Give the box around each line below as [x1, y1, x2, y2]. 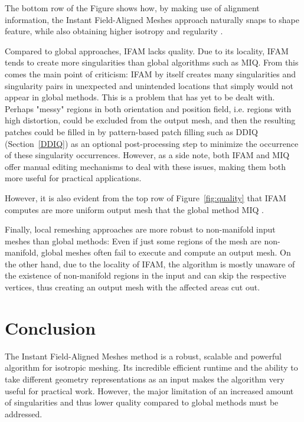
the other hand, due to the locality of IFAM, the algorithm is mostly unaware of [5, 257, 295, 270]
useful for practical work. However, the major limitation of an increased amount [5, 384, 294, 397]
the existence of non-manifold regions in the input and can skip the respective [5, 269, 286, 282]
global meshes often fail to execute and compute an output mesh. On [41, 246, 291, 259]
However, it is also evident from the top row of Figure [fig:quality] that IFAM [5, 191, 286, 204]
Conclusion [5, 315, 96, 339]
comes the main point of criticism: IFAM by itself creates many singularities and [5, 67, 296, 80]
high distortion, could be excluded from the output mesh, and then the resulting [5, 114, 296, 126]
